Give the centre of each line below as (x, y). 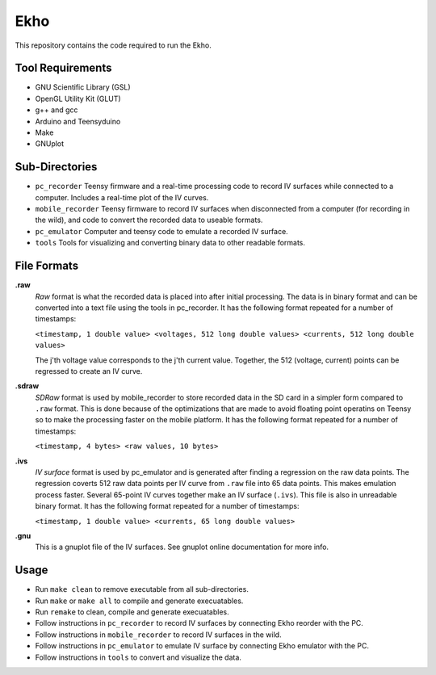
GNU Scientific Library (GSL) (83, 87)
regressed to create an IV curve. (89, 371)
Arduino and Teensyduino (78, 121)
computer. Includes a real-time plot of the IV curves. (122, 197)
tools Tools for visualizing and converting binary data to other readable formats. (170, 243)
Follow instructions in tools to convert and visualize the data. (138, 657)
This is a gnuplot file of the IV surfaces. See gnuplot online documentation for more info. (182, 547)
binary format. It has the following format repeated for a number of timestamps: (167, 506)
